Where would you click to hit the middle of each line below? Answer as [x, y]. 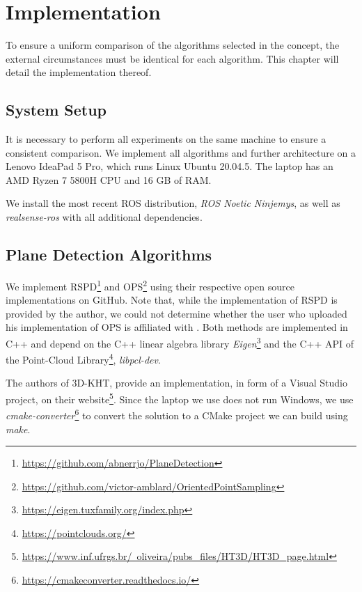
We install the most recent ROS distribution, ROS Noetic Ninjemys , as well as [173, 203]
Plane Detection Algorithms [109, 255]
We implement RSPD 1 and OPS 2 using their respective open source [150, 285]
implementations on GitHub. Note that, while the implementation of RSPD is [172, 300]
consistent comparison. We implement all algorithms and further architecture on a [181, 152]
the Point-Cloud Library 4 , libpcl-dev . [83, 358]
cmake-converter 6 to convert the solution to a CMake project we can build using [177, 414]
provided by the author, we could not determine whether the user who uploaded [176, 313]
